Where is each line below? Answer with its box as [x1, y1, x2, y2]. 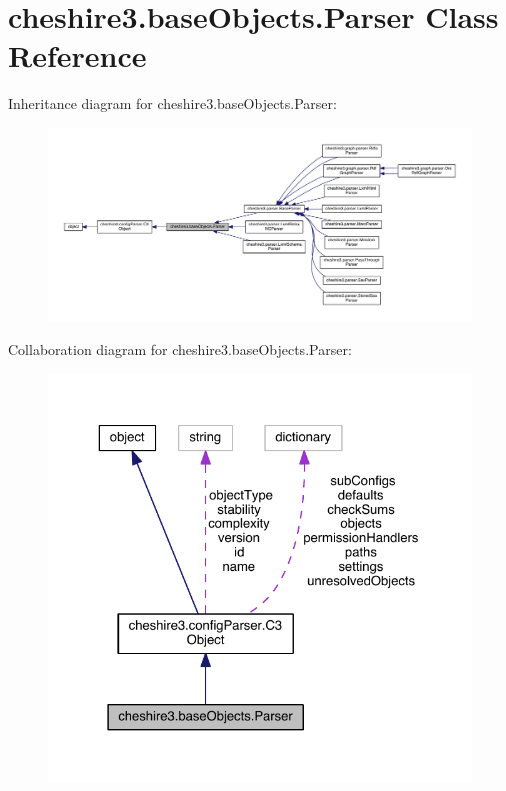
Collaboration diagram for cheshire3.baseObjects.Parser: [8, 338, 352, 359]
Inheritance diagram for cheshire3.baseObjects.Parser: [8, 93, 337, 114]
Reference [8, 35, 147, 76]
